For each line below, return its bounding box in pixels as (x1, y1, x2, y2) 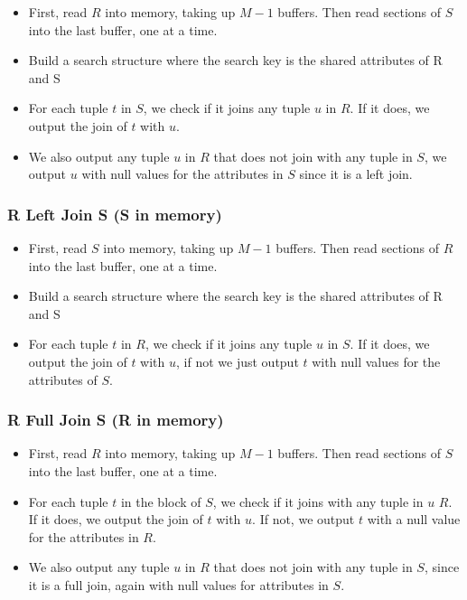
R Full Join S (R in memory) (7, 408, 224, 431)
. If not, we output (252, 510, 355, 529)
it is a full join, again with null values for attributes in (28, 575, 329, 594)
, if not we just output (176, 352, 299, 370)
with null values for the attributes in (81, 164, 284, 183)
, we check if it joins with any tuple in (212, 492, 424, 511)
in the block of (120, 492, 201, 511)
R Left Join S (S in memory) (7, 202, 222, 225)
